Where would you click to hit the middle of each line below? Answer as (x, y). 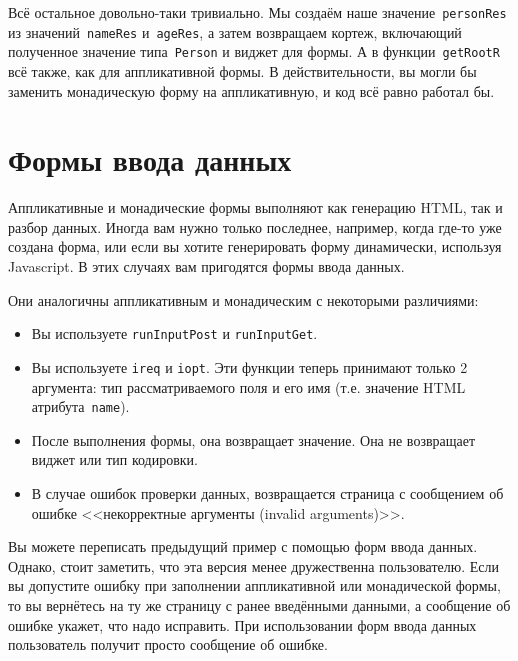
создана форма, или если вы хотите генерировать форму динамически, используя (255, 246)
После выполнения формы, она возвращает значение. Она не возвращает (253, 439)
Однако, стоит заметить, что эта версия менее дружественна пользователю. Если (254, 565)
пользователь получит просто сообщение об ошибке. (168, 644)
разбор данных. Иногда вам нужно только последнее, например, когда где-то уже (255, 226)
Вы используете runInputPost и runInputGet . (174, 333)
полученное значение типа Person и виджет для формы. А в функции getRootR (254, 51)
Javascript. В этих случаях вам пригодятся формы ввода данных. (206, 266)
